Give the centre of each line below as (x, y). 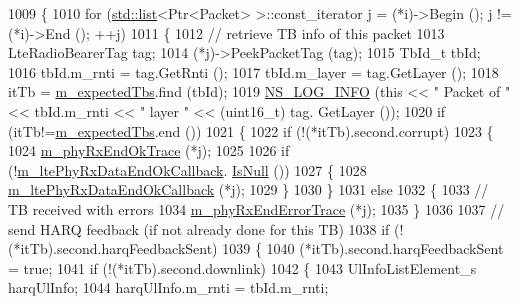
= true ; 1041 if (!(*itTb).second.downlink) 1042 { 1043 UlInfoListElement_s (242, 267)
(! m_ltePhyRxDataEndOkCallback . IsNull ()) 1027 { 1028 (187, 169)
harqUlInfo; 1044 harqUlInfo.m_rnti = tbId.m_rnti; (168, 287)
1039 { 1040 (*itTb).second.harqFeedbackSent (363, 248)
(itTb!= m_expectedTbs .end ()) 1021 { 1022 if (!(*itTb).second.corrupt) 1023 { (251, 130)
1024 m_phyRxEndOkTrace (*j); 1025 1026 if (149, 150)
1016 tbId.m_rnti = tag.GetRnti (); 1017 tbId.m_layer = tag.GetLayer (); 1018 (253, 71)
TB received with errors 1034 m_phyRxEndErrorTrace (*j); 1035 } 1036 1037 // (256, 208)
